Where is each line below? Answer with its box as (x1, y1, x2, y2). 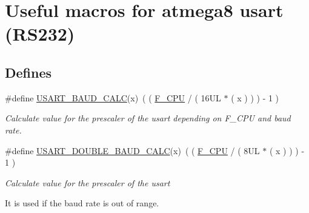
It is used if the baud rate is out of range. (5, 197, 159, 209)
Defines (5, 63, 52, 81)
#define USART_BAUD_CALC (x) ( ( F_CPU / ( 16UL (5, 91, 221, 104)
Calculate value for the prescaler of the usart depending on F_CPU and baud (5, 112, 291, 124)
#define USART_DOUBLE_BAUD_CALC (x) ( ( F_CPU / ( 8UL (5, 144, 260, 157)
